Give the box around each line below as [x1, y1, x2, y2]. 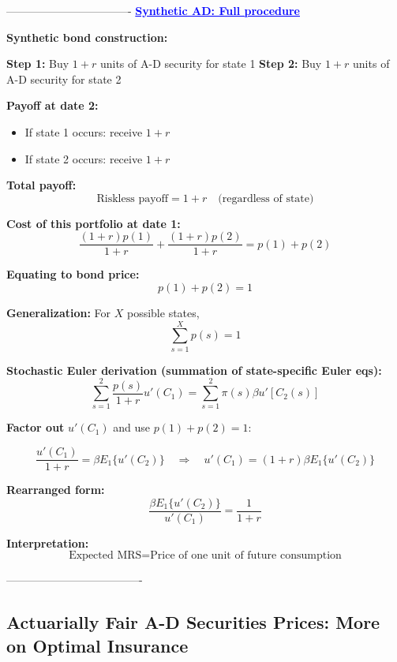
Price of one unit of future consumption [150, 550, 342, 562]
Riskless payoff [96, 193, 169, 204]
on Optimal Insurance [6, 633, 189, 657]
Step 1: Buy [6, 55, 69, 72]
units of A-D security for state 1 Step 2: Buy [99, 55, 322, 72]
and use [113, 419, 150, 436]
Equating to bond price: [6, 266, 140, 282]
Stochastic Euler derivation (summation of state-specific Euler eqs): [6, 361, 382, 378]
